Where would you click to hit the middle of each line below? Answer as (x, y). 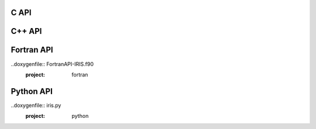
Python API (32, 91)
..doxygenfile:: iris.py (36, 105)
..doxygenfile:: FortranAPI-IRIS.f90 (52, 64)
